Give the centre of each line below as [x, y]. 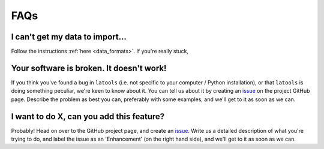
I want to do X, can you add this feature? [88, 116]
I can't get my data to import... [69, 37]
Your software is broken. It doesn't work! [89, 68]
